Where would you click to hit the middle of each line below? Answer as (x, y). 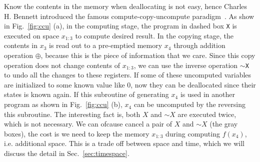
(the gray (224, 124)
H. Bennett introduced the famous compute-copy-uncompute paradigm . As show (129, 16)
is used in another (207, 94)
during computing (193, 133)
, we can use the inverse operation (186, 65)
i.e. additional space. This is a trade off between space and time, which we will (124, 143)
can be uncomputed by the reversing (189, 104)
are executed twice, (207, 114)
